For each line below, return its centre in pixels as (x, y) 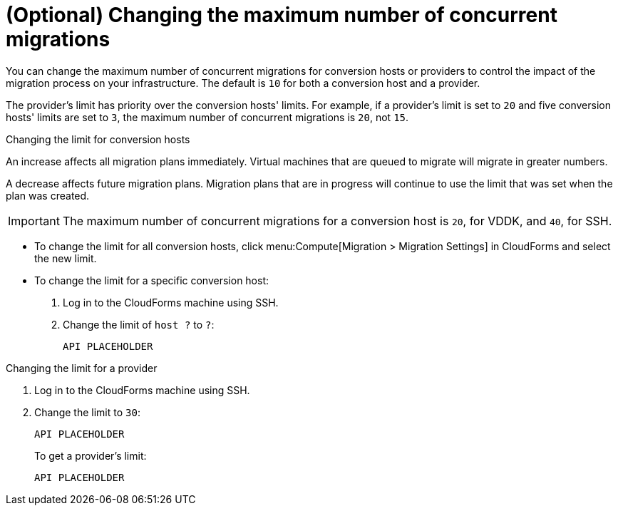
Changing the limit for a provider (82, 368)
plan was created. (48, 195)
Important (34, 221)
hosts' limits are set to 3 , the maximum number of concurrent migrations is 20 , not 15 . (207, 117)
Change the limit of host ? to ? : (139, 324)
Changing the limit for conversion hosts (98, 139)
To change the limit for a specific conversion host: (152, 280)
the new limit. (66, 258)
